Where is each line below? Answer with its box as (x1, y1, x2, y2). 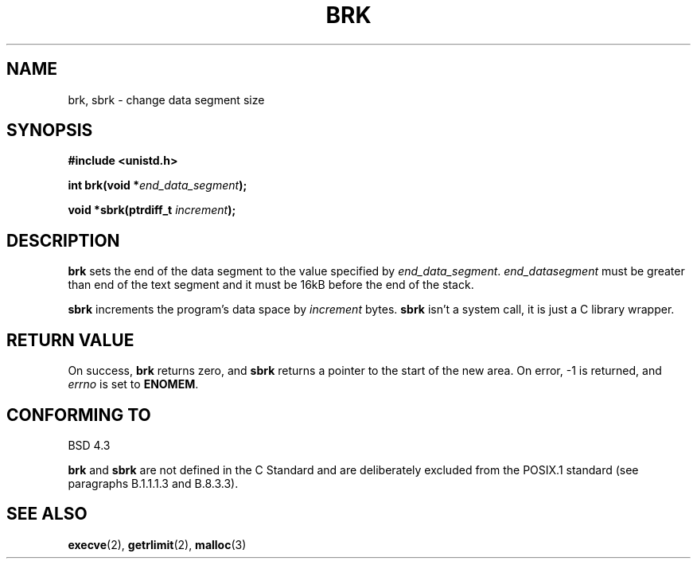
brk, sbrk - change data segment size (68, 92, 265, 107)
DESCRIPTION (6, 230, 120, 251)
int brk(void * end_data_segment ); (68, 178, 247, 193)
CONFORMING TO (6, 404, 151, 425)
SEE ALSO (6, 504, 88, 524)
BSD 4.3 (68, 438, 111, 452)
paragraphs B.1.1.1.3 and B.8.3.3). (68, 476, 239, 490)
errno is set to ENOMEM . (68, 377, 199, 392)
